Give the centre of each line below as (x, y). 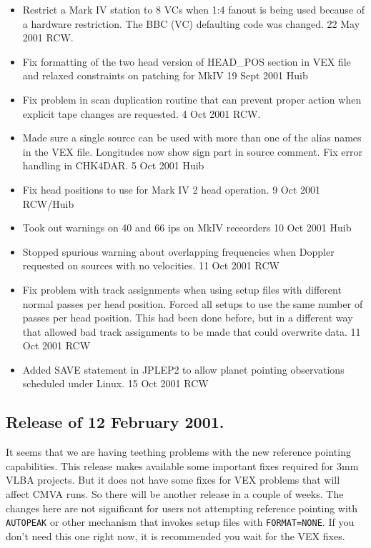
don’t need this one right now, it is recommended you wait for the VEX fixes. (175, 535)
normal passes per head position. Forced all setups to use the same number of (193, 303)
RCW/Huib (48, 203)
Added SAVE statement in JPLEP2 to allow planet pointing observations (183, 369)
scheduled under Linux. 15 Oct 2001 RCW (115, 383)
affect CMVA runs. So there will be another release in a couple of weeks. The (175, 494)
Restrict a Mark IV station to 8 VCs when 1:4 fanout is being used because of (194, 9)
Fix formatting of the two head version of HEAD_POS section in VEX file (187, 61)
